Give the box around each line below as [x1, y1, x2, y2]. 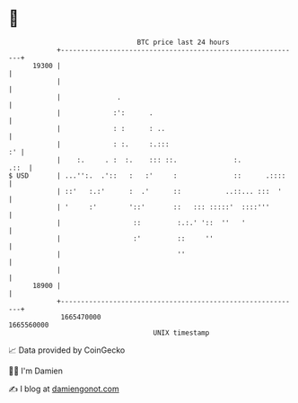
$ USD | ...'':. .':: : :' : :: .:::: [8, 171, 286, 180]
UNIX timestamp [153, 328, 210, 337]
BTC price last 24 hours [136, 38, 230, 47]
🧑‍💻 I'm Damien [8, 365, 64, 376]
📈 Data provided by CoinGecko [8, 345, 126, 355]
